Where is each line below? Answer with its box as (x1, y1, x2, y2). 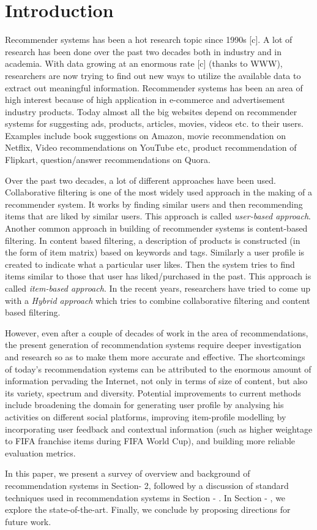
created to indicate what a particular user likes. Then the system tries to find (5, 257, 295, 270)
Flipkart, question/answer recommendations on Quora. (5, 153, 211, 166)
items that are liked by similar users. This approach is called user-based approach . (5, 210, 311, 222)
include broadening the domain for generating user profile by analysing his (5, 398, 284, 411)
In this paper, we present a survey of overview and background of (5, 467, 250, 480)
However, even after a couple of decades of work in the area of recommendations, (5, 326, 308, 339)
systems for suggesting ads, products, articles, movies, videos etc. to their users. (5, 117, 304, 130)
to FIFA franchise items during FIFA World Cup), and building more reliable (5, 434, 296, 447)
